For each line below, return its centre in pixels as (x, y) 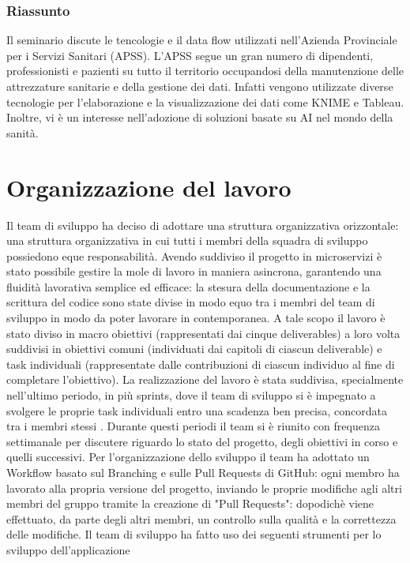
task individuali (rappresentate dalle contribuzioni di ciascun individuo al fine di (201, 364)
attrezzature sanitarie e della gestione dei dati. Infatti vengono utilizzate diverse (200, 86)
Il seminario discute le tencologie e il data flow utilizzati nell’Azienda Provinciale (202, 40)
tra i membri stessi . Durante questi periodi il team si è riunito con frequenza (193, 426)
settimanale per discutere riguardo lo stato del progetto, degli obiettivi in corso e (202, 441)
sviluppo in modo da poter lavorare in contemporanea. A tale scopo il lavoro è (196, 318)
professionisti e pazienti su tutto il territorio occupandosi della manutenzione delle (205, 71)
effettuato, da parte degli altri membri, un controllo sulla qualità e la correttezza (201, 518)
